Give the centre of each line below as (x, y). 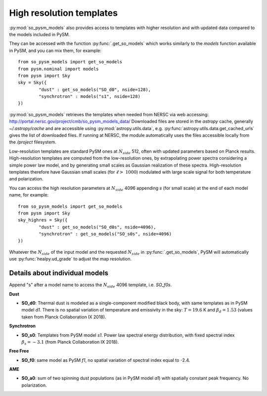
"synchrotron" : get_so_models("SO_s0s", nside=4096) (105, 234)
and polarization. (26, 179)
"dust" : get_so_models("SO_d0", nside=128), (95, 89)
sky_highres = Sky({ (43, 220)
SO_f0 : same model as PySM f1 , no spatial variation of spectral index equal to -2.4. (106, 360)
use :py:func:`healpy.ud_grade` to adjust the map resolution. (70, 259)
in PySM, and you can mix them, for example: (55, 50)
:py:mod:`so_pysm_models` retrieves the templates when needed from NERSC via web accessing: (109, 114)
